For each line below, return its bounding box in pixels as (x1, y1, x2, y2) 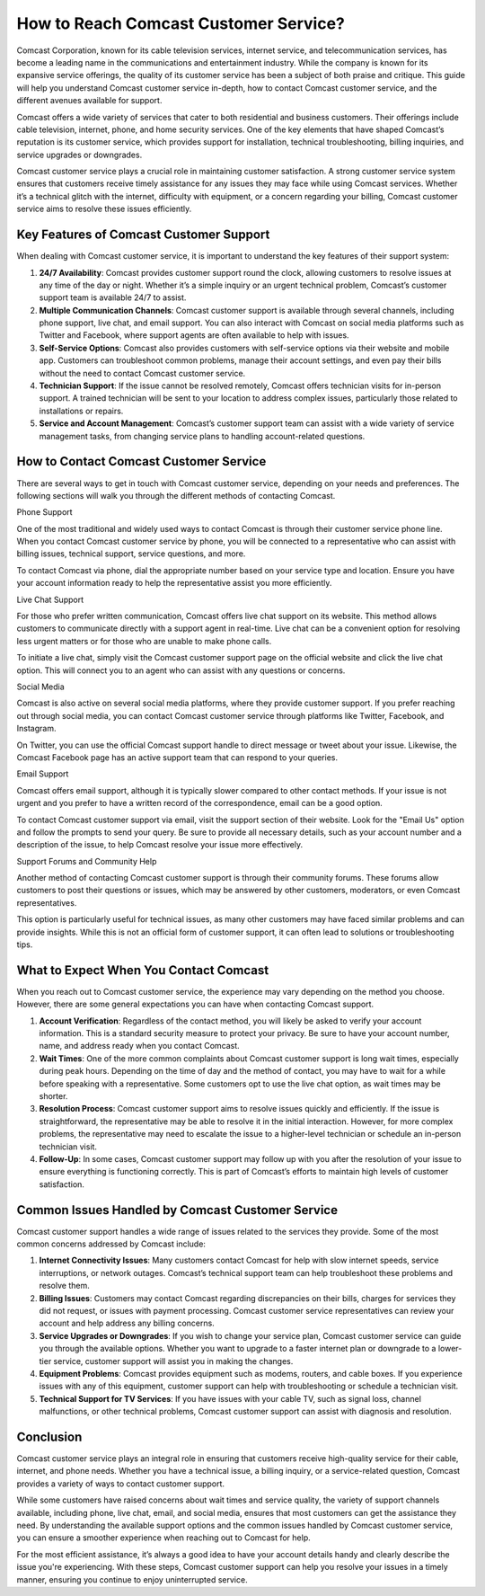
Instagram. (16, 723, 57, 734)
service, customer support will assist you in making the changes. (53, 1355, 294, 1366)
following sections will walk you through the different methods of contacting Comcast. (16, 490, 336, 501)
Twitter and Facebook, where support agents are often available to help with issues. (39, 330, 349, 341)
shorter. (39, 1091, 68, 1102)
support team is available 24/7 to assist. (39, 292, 187, 303)
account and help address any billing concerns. (39, 1317, 215, 1329)
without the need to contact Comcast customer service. (39, 368, 246, 378)
